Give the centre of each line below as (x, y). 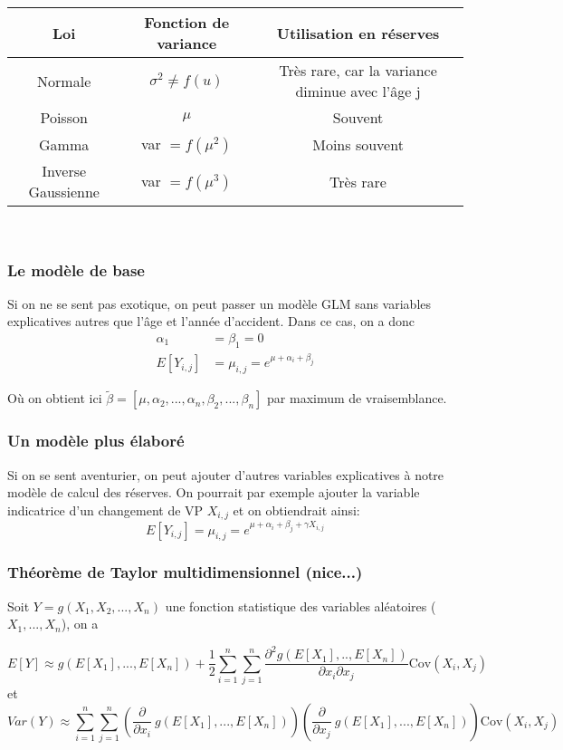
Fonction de (187, 22)
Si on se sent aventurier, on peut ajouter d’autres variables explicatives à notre (226, 474)
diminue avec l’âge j (358, 91)
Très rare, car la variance (358, 70)
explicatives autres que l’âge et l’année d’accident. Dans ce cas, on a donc (211, 321)
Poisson (64, 117)
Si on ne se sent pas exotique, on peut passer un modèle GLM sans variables (219, 303)
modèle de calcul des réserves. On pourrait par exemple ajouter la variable (214, 492)
